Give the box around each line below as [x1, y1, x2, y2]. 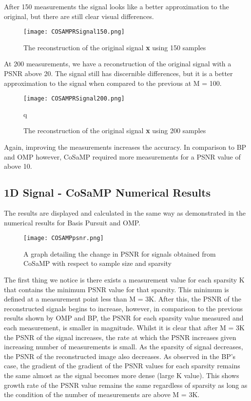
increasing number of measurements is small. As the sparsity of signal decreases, [4, 341, 243, 352]
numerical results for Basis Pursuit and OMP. [4, 217, 140, 227]
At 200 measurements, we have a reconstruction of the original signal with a [4, 59, 232, 69]
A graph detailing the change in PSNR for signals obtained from [23, 248, 216, 259]
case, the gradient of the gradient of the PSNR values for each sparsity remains [4, 361, 240, 371]
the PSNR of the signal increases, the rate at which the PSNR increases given [4, 332, 236, 342]
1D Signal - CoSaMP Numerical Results [4, 185, 211, 200]
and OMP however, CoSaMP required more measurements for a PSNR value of [4, 151, 241, 161]
